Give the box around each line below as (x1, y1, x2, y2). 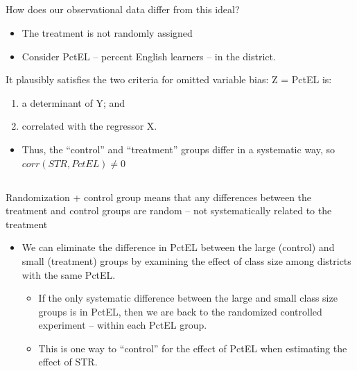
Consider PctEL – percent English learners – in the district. (21, 49, 276, 63)
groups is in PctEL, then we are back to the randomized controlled (38, 304, 322, 318)
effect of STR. (38, 354, 98, 369)
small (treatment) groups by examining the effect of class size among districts (21, 253, 351, 268)
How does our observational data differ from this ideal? (6, 2, 240, 17)
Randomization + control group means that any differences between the (6, 189, 312, 204)
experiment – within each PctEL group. (38, 318, 207, 332)
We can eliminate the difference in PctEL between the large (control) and (21, 240, 335, 254)
